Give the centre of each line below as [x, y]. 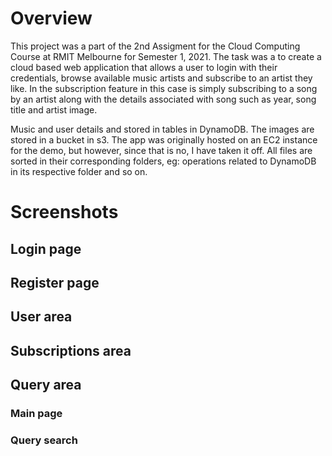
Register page [55, 282]
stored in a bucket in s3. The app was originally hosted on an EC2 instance [164, 139]
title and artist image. [54, 109]
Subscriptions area [71, 350]
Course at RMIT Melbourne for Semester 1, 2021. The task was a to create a [166, 56]
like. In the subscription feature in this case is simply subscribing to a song [164, 88]
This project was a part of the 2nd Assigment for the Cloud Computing [155, 46]
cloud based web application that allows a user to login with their [144, 67]
